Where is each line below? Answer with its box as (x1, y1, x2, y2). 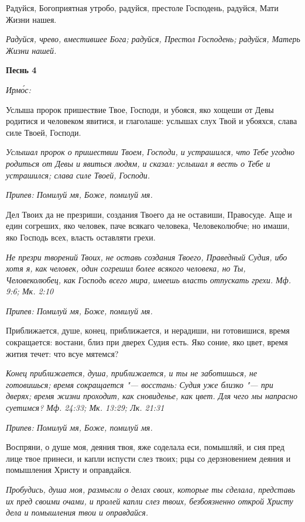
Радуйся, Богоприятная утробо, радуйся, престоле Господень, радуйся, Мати (6, 2, 279, 13)
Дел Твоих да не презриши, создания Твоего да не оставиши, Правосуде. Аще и (6, 208, 292, 220)
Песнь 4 (6, 64, 37, 76)
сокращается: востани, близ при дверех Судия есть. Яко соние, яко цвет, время (6, 336, 288, 348)
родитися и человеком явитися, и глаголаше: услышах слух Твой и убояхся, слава (6, 115, 297, 127)
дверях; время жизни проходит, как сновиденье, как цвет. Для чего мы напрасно (6, 390, 297, 402)
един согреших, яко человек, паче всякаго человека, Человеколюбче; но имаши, (6, 219, 290, 232)
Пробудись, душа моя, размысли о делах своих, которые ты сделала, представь (6, 483, 295, 495)
